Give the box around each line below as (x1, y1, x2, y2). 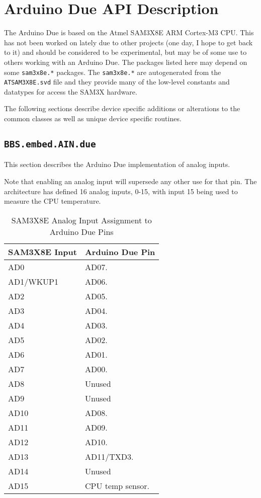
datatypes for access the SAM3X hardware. (4, 86, 137, 97)
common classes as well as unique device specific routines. (4, 113, 182, 123)
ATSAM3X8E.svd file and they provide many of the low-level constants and (4, 76, 230, 87)
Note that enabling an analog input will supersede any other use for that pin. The (4, 176, 257, 186)
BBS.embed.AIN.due (4, 138, 96, 149)
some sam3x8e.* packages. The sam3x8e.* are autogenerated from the (4, 66, 221, 77)
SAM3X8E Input (8, 245, 77, 258)
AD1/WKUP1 (8, 275, 59, 287)
